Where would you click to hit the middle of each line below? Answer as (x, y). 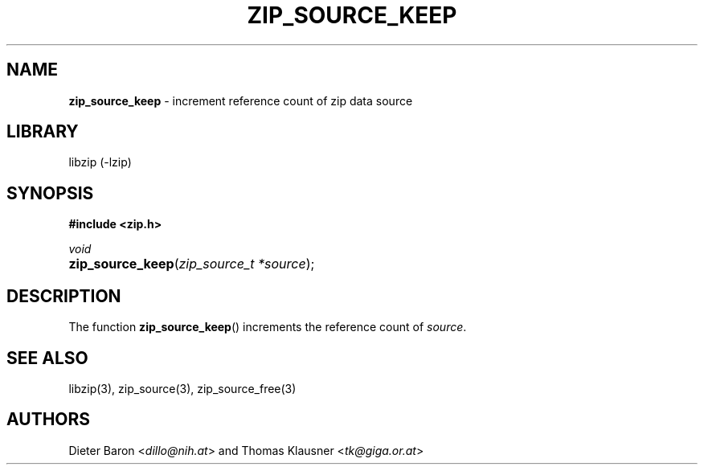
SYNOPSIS (50, 193)
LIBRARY (43, 132)
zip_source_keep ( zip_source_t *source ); (192, 264)
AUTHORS (49, 420)
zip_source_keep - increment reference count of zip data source (241, 100)
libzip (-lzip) (100, 162)
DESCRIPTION (64, 296)
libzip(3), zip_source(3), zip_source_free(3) (182, 388)
